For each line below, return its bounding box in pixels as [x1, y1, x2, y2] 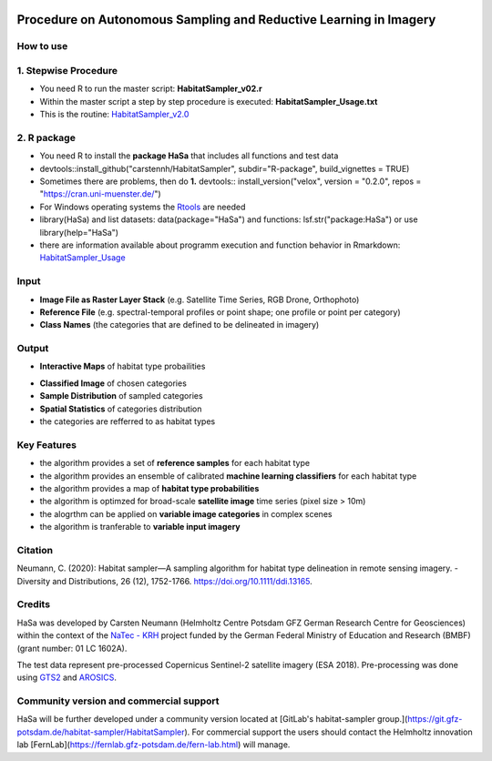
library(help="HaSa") [39, 227, 118, 238]
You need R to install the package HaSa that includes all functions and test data [39, 150, 339, 161]
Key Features [16, 438, 77, 451]
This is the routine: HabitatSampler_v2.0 [39, 109, 190, 120]
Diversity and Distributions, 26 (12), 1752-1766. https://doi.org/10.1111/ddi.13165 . [16, 575, 313, 586]
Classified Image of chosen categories [39, 378, 187, 389]
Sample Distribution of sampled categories [39, 391, 204, 401]
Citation [16, 543, 54, 556]
